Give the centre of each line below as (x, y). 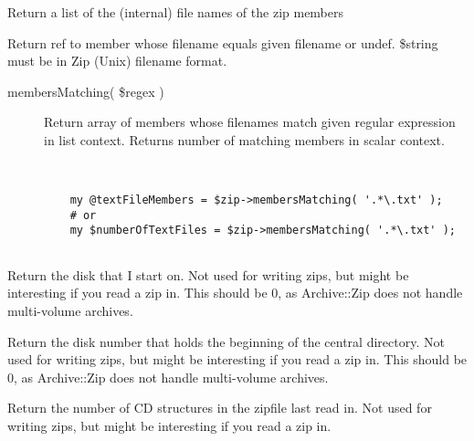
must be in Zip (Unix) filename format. (117, 61)
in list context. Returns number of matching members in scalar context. (244, 139)
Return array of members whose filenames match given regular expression (250, 122)
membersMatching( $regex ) (86, 91)
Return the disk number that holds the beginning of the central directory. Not (226, 341)
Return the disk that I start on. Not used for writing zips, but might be (208, 274)
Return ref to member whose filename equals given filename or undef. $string (223, 42)
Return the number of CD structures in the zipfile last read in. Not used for (220, 408)
